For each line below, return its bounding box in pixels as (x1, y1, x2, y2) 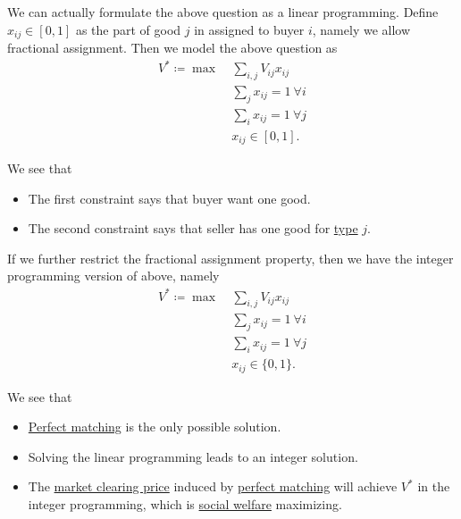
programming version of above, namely (7, 266, 220, 285)
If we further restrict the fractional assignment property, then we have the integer (7, 248, 454, 267)
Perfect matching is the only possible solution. (28, 417, 281, 436)
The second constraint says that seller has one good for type (28, 219, 358, 238)
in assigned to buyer (194, 20, 305, 38)
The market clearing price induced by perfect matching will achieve (28, 477, 398, 496)
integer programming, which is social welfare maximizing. (28, 494, 342, 513)
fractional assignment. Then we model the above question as (7, 38, 338, 57)
